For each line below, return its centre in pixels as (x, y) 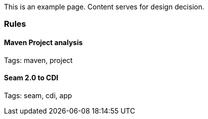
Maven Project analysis (44, 42)
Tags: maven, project (38, 60)
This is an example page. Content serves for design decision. (104, 7)
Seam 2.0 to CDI (31, 78)
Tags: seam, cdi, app (38, 95)
